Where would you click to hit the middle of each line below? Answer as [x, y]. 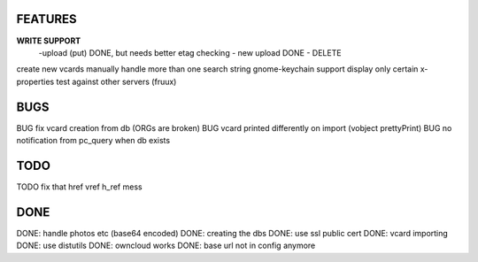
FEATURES [46, 19]
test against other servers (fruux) [116, 81]
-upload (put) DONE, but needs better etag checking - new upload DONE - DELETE [190, 52]
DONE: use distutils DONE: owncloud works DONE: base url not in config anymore [166, 246]
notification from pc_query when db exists [93, 140]
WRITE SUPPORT [49, 41]
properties [35, 81]
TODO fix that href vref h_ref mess [79, 187]
